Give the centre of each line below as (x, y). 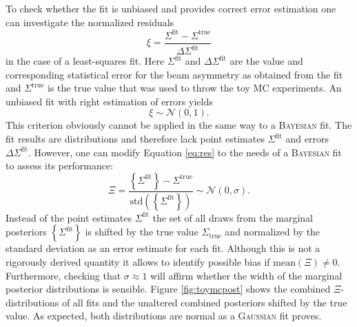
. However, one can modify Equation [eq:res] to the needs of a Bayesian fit (185, 152)
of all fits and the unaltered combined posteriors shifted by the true (204, 302)
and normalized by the (273, 232)
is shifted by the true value (142, 232)
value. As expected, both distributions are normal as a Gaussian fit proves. (164, 316)
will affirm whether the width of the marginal (246, 275)
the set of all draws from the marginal (233, 217)
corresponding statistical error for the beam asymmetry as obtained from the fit (174, 74)
